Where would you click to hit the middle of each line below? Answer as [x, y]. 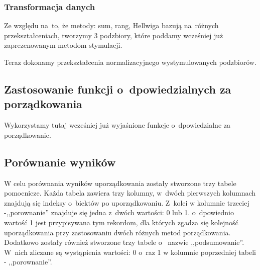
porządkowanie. [28, 134]
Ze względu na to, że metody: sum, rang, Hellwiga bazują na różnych [111, 25]
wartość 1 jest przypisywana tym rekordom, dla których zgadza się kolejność [121, 222]
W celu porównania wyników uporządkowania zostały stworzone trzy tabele [120, 183]
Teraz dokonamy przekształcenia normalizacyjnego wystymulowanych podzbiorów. [130, 62]
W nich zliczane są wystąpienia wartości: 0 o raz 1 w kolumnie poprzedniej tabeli [130, 252]
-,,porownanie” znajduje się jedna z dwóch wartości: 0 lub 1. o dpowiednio [119, 212]
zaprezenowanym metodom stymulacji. [63, 45]
